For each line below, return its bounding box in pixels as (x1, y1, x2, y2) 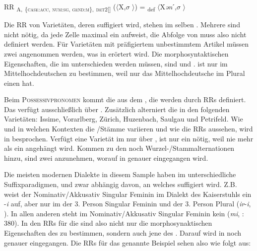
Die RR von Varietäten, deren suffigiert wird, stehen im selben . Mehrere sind (4, 19, 240, 30)
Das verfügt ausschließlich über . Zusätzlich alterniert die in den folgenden (4, 104, 230, 114)
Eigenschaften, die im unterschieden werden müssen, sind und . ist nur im (4, 58, 228, 68)
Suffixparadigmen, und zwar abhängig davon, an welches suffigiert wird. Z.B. (4, 179, 237, 189)
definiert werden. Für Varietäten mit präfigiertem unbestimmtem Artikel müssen (4, 39, 249, 49)
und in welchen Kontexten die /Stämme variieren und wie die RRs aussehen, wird (4, 124, 253, 134)
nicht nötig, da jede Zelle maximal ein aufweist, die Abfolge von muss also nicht (4, 29, 247, 39)
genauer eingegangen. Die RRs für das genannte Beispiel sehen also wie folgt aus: (4, 237, 251, 248)
